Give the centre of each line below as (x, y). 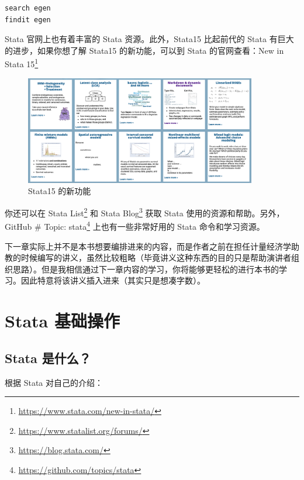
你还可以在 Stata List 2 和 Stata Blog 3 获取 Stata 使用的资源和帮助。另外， (145, 212)
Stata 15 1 (22, 63)
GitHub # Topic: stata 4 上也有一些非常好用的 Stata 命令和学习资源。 (135, 225)
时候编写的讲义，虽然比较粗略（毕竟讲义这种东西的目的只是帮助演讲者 (156, 258)
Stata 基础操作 (62, 321)
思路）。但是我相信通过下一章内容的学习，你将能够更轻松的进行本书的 (146, 269)
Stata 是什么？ (48, 358)
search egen (28, 8)
